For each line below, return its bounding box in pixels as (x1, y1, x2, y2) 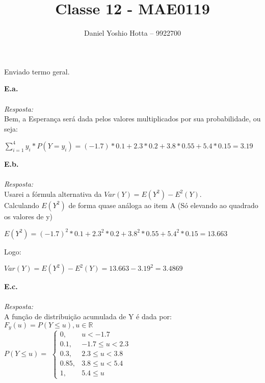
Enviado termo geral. (4, 66, 70, 76)
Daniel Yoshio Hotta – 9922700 (84, 28, 181, 38)
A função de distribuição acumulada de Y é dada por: (4, 311, 172, 322)
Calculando (4, 199, 39, 210)
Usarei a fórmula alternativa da (4, 188, 102, 199)
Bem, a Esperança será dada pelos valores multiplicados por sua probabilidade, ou (4, 113, 261, 124)
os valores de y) (4, 211, 53, 221)
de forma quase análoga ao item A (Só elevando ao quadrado (68, 199, 258, 210)
